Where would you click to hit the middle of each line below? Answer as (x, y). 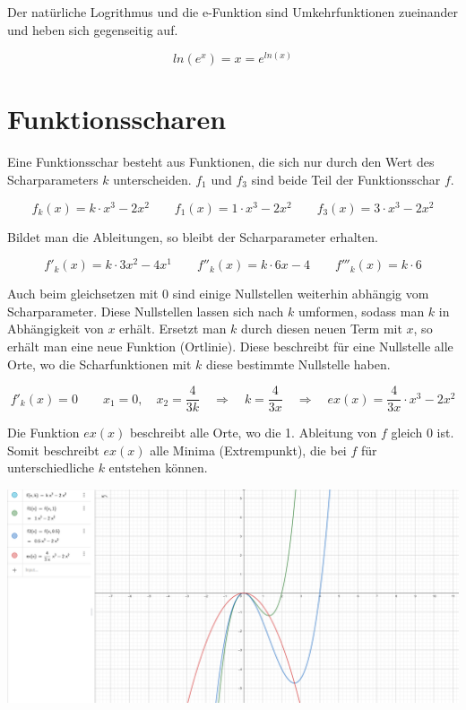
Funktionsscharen (117, 119)
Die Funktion (43, 433)
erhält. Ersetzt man (173, 329)
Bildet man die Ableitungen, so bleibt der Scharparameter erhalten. (193, 236)
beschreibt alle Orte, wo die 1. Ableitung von (253, 433)
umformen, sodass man (361, 311)
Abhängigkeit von (56, 329)
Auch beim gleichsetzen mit (83, 294)
